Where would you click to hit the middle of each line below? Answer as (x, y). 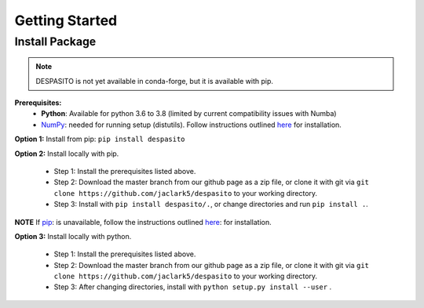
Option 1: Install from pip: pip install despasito (100, 139)
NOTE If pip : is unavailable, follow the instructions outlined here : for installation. (143, 222)
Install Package (55, 42)
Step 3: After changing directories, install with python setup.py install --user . (193, 287)
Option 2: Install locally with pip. (67, 154)
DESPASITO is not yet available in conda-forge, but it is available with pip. (155, 81)
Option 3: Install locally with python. (73, 236)
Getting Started (66, 20)
